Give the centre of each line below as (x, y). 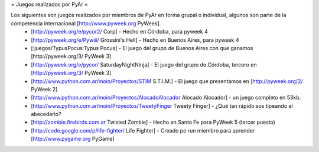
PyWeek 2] (44, 89)
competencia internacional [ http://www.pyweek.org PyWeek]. (86, 23)
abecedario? (46, 114)
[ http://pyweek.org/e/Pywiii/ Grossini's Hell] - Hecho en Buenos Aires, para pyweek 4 (135, 40)
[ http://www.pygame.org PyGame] (73, 139)
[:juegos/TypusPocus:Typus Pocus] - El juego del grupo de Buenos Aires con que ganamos (142, 48)
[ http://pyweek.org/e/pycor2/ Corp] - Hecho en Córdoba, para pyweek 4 (119, 32)
